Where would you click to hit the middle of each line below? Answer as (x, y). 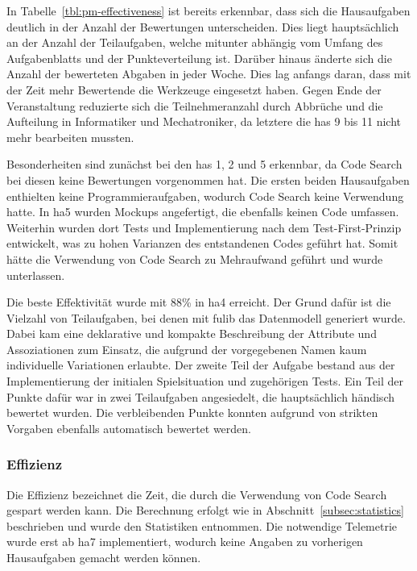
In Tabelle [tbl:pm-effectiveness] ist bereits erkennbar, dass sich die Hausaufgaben (208, 10)
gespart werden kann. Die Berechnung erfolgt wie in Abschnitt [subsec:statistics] (205, 510)
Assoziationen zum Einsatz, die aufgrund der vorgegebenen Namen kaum (187, 349)
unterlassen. (36, 275)
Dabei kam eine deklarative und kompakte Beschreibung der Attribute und (192, 333)
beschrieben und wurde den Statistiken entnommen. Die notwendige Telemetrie (202, 525)
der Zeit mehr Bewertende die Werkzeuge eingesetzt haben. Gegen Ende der (194, 89)
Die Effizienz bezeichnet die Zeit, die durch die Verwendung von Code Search (197, 494)
